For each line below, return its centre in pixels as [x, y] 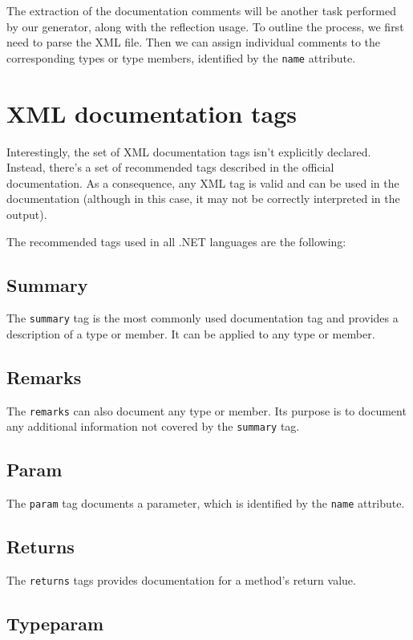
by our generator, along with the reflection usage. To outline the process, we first [205, 26]
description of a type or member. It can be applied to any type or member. [191, 333]
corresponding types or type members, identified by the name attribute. [181, 57]
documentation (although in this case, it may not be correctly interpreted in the [203, 198]
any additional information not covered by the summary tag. [153, 426]
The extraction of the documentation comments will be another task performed [202, 10]
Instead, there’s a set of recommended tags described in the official [170, 167]
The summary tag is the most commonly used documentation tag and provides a [202, 318]
